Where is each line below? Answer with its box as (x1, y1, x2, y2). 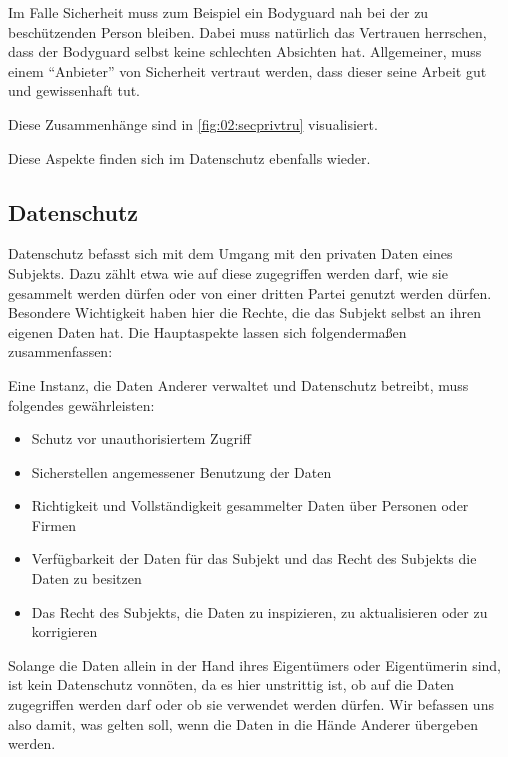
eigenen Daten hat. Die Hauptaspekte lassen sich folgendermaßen (8, 321, 407, 342)
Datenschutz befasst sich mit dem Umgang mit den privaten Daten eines (8, 243, 453, 264)
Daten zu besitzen (31, 568, 142, 589)
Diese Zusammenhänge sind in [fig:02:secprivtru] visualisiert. (8, 113, 378, 134)
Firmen (31, 514, 76, 535)
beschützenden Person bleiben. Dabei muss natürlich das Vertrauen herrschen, (8, 21, 487, 42)
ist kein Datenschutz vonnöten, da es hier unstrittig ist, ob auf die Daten (8, 674, 455, 695)
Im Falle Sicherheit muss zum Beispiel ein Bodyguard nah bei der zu (8, 2, 429, 22)
